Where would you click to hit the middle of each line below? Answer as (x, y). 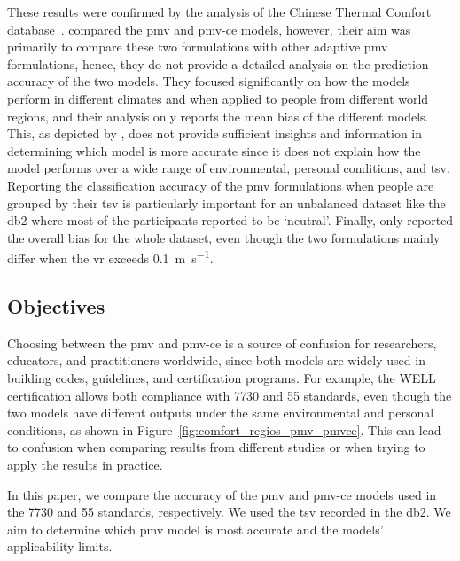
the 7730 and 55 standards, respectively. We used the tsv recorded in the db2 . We (229, 512)
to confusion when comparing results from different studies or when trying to (216, 447)
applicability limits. (60, 546)
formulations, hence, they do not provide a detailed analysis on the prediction (218, 63)
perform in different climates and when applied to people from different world (218, 98)
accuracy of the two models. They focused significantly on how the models (209, 81)
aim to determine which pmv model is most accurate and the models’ (195, 529)
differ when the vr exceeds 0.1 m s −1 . (110, 257)
